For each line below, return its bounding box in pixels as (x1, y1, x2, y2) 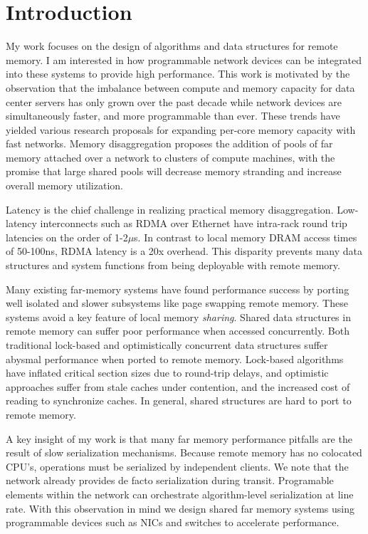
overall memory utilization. (6, 178, 123, 193)
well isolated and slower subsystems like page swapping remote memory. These (6, 295, 348, 310)
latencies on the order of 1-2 (6, 229, 128, 244)
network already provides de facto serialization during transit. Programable (6, 473, 334, 488)
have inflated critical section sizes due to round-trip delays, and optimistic (6, 365, 329, 380)
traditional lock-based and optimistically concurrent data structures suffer (6, 337, 328, 352)
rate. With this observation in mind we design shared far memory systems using (6, 501, 355, 515)
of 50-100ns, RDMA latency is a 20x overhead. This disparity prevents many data (6, 244, 362, 258)
